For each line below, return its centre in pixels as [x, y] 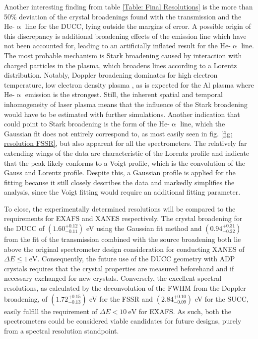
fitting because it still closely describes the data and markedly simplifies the [119, 182]
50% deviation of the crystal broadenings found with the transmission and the [123, 16]
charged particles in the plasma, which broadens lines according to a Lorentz [121, 65]
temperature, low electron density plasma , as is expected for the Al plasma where [129, 84]
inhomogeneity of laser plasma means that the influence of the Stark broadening [126, 104]
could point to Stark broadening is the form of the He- [87, 124]
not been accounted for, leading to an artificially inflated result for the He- [117, 46]
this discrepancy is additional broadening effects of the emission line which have [125, 36]
